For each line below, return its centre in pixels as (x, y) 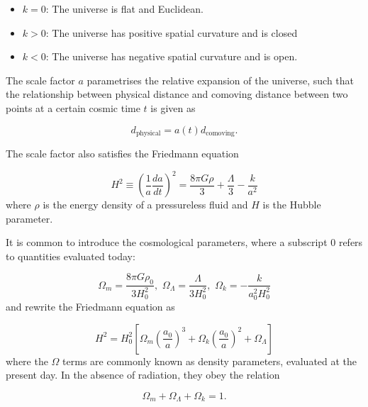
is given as (173, 107)
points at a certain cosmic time (73, 107)
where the (27, 361)
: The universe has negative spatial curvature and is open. (172, 56)
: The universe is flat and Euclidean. (124, 9)
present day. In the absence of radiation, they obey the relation (143, 375)
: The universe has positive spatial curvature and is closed (172, 32)
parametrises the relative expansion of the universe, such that (221, 80)
